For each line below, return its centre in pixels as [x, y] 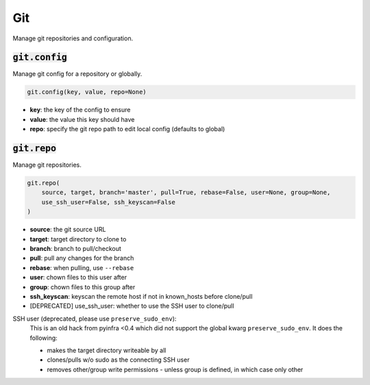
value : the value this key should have [82, 119]
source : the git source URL [68, 230]
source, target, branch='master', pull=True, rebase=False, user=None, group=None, [186, 192]
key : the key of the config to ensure [80, 110]
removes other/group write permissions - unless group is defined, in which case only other [175, 369]
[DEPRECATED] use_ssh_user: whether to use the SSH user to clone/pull [132, 306]
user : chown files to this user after [78, 278]
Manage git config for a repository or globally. [77, 74]
